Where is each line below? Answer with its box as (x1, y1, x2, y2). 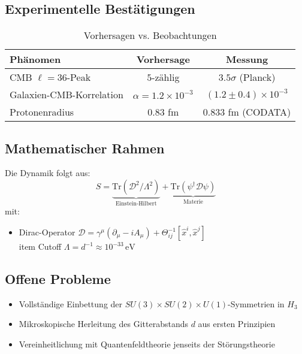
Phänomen (10, 52, 61, 66)
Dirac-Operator (19, 226, 75, 238)
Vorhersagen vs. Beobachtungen (83, 28, 217, 43)
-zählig (152, 70, 180, 84)
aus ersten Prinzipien (198, 317, 276, 330)
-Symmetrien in (228, 297, 285, 310)
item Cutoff (19, 240, 62, 253)
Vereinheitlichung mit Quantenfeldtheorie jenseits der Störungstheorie (19, 338, 275, 350)
